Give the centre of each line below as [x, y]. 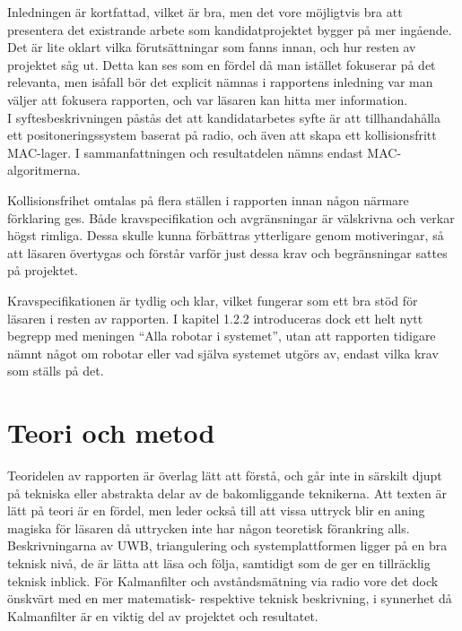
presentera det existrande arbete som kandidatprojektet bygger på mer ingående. [230, 29]
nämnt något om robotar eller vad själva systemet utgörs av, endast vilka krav [223, 353]
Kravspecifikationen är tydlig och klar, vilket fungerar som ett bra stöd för [213, 300]
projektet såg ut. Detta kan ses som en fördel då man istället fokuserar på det [222, 64]
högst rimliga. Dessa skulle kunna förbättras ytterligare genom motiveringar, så [226, 235]
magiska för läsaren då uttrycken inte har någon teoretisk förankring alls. [209, 527]
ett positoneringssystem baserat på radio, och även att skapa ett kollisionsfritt [222, 135]
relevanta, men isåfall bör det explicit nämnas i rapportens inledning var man [220, 82]
